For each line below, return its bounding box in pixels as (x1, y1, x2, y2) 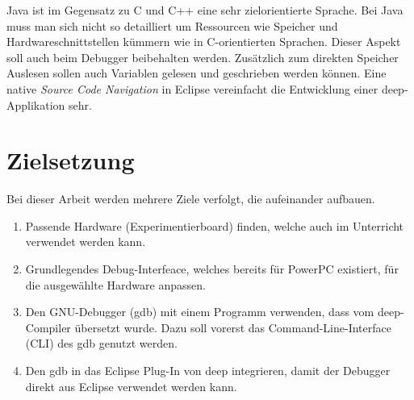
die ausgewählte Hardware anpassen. (25, 276, 206, 293)
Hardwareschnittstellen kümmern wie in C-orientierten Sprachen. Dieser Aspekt (6, 33, 401, 50)
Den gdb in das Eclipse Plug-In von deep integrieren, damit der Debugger (25, 362, 391, 379)
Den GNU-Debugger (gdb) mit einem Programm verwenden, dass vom (25, 303, 374, 320)
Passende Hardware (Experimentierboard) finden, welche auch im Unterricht (25, 217, 404, 234)
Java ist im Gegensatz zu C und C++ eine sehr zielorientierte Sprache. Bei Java (6, 2, 404, 18)
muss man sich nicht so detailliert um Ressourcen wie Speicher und (6, 17, 338, 34)
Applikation (6, 96, 65, 113)
